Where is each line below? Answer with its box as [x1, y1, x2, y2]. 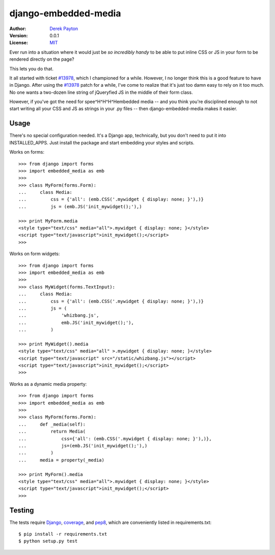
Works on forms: [9, 149, 44, 155]
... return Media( [18, 428, 86, 435]
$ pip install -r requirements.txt [18, 531, 107, 537]
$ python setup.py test [18, 538, 78, 544]
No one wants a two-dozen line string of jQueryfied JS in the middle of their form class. [9, 89, 193, 95]
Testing [9, 506, 34, 515]
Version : [9, 32, 28, 38]
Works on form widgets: [9, 250, 60, 257]
